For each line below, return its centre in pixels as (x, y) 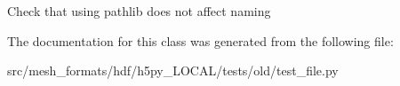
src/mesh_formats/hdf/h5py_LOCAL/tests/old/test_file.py (173, 70)
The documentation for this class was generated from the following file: (200, 40)
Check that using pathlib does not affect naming (139, 11)
